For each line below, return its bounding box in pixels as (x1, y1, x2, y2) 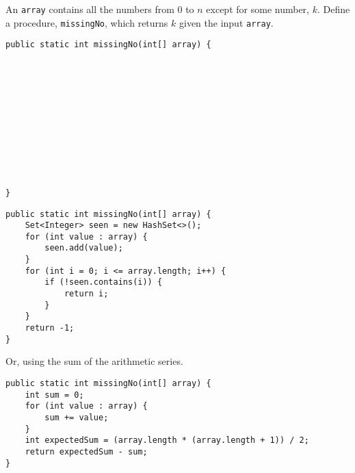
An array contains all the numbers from (5, 2, 174, 16)
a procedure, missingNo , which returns (5, 15, 168, 29)
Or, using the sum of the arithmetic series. (5, 354, 183, 368)
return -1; (25, 323, 75, 333)
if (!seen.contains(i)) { (44, 277, 163, 287)
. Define (317, 2, 350, 16)
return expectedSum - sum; (25, 446, 148, 457)
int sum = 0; (25, 389, 84, 400)
